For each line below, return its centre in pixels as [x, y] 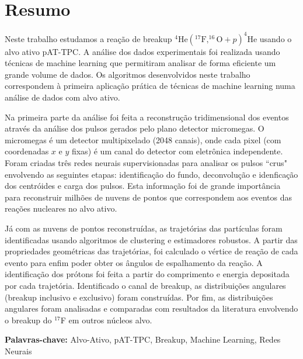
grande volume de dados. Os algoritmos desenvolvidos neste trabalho [128, 74]
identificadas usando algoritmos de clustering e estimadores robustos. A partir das [151, 239]
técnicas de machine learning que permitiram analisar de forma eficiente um [140, 63]
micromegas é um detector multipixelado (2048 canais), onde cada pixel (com [143, 139]
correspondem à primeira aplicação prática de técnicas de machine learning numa [150, 86]
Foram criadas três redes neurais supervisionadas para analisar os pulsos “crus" [146, 162]
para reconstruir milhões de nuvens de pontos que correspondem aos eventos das [148, 197]
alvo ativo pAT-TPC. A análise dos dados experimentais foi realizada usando [142, 51]
